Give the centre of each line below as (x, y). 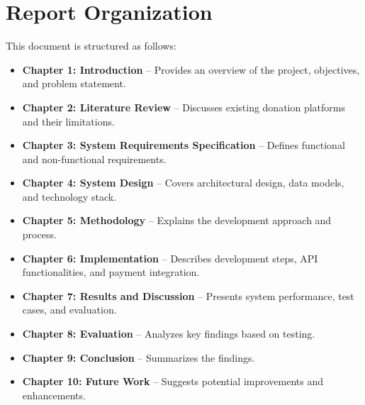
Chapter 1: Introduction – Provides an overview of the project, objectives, (191, 69)
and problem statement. (74, 83)
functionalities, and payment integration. (111, 272)
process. (39, 234)
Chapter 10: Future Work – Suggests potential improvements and (173, 381)
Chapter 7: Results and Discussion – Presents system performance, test (188, 295)
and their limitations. (68, 121)
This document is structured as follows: (91, 46)
